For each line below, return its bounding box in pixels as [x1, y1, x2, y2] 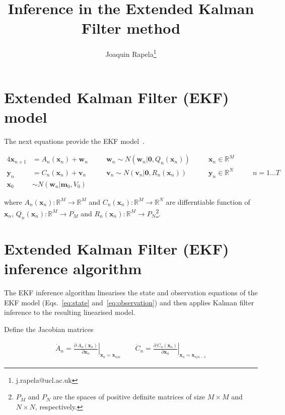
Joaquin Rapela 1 [105, 47, 157, 59]
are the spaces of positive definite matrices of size [53, 391, 205, 402]
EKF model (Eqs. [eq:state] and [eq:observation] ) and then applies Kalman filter [4, 297, 254, 307]
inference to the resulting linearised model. [4, 307, 135, 317]
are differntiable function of [166, 196, 250, 207]
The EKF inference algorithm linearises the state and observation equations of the [4, 287, 258, 298]
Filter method [81, 18, 181, 38]
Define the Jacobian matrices [4, 323, 94, 334]
